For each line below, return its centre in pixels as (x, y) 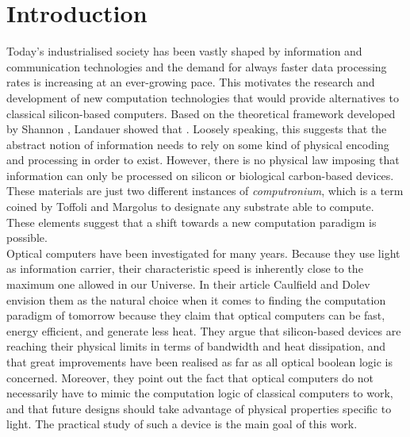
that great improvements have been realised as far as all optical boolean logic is (200, 362)
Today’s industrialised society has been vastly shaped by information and (184, 51)
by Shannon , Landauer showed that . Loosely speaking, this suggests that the (197, 129)
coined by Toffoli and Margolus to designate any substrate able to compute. (190, 207)
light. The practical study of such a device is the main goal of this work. (182, 424)
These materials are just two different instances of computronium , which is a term (205, 191)
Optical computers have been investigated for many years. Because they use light (203, 253)
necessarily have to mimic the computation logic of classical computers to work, (200, 393)
